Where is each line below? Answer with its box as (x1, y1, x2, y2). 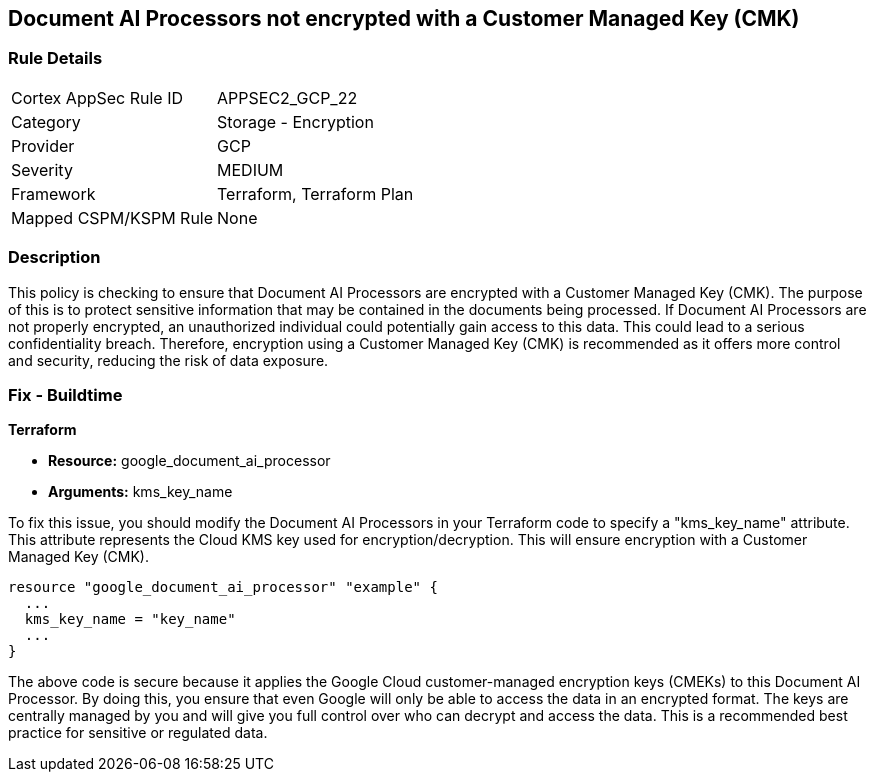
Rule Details (8, 48, 103, 69)
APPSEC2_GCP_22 (217, 87, 358, 108)
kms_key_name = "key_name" (24, 611, 236, 628)
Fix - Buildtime (8, 384, 123, 405)
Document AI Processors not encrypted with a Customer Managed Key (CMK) (8, 6, 800, 31)
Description (8, 247, 101, 268)
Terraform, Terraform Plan (217, 183, 414, 204)
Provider (11, 135, 75, 156)
